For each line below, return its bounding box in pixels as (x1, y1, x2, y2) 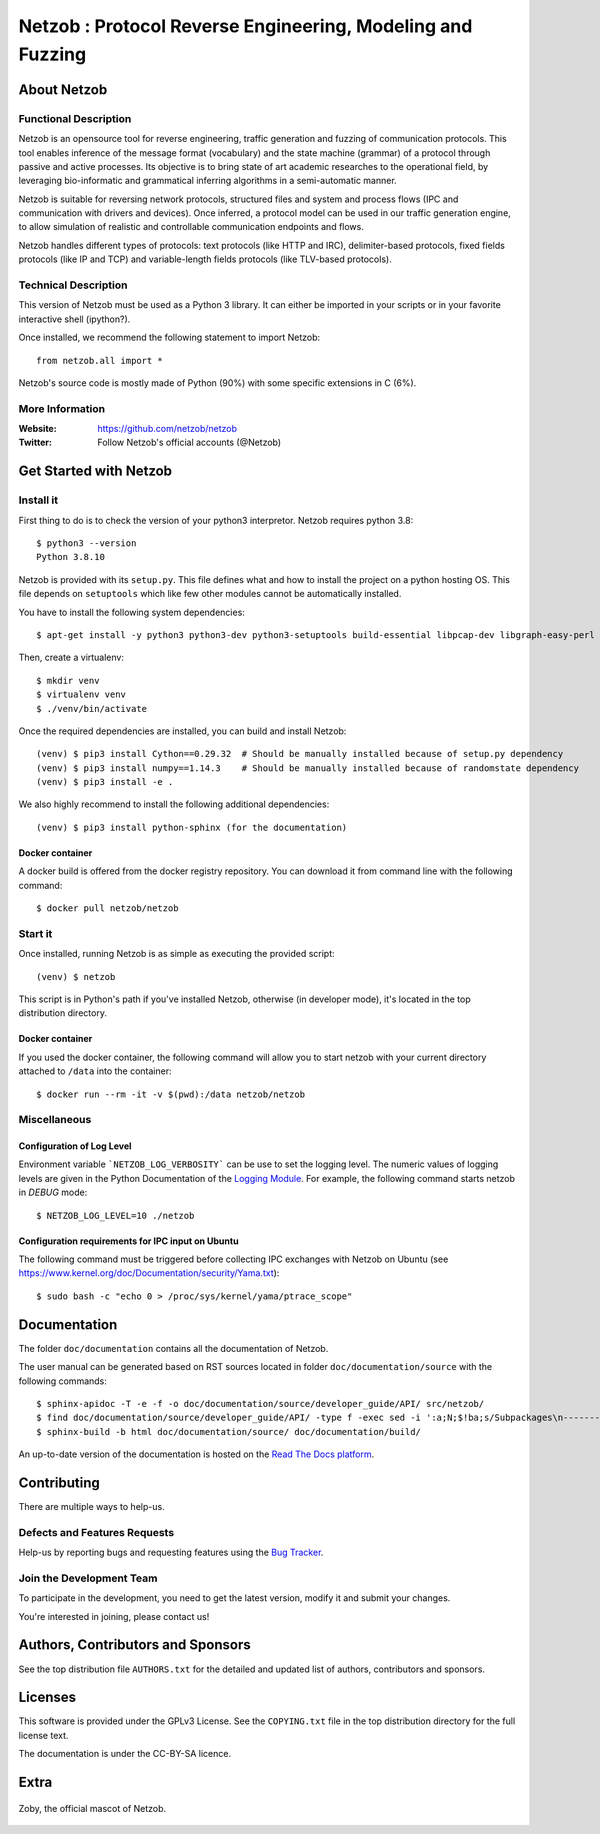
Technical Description (18, 278, 128, 292)
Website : (18, 423, 57, 435)
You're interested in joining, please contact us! (18, 1610, 210, 1622)
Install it (18, 493, 59, 507)
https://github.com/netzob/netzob (97, 423, 238, 435)
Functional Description (18, 111, 132, 125)
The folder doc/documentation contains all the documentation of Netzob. (18, 1342, 329, 1354)
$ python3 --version (36, 538, 137, 549)
